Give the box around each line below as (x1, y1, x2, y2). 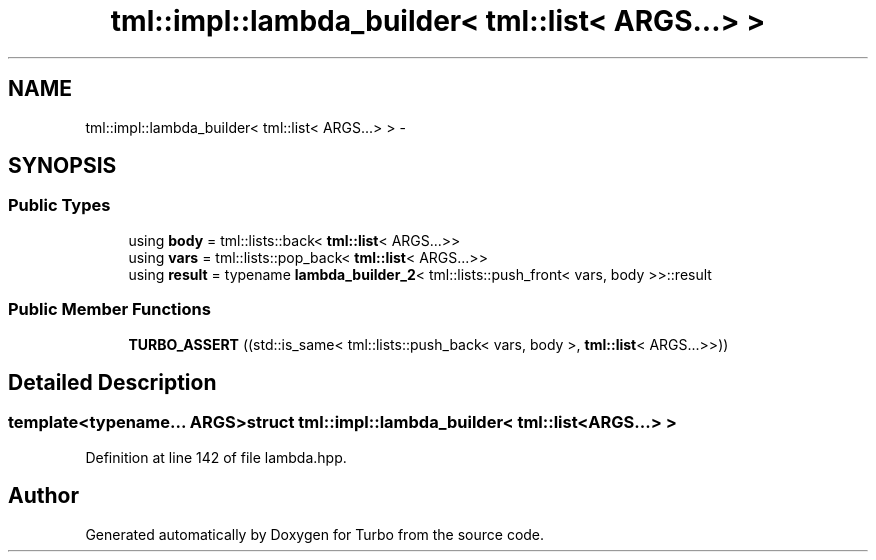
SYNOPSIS (8, 153, 117, 179)
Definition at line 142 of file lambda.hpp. (85, 448, 347, 466)
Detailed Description (8, 369, 217, 395)
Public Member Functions (8, 299, 211, 320)
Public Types (8, 195, 111, 216)
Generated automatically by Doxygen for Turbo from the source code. (85, 525, 545, 543)
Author (8, 483, 79, 509)
